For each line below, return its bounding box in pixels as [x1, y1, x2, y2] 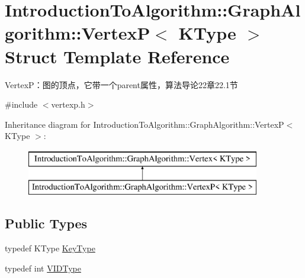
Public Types [5, 214, 88, 232]
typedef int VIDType [5, 261, 81, 274]
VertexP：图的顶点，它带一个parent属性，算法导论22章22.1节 [5, 78, 238, 90]
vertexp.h [51, 98, 85, 111]
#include [5, 98, 38, 111]
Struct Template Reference [5, 44, 230, 68]
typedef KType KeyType [5, 242, 95, 254]
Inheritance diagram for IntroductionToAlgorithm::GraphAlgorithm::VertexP [5, 118, 284, 130]
